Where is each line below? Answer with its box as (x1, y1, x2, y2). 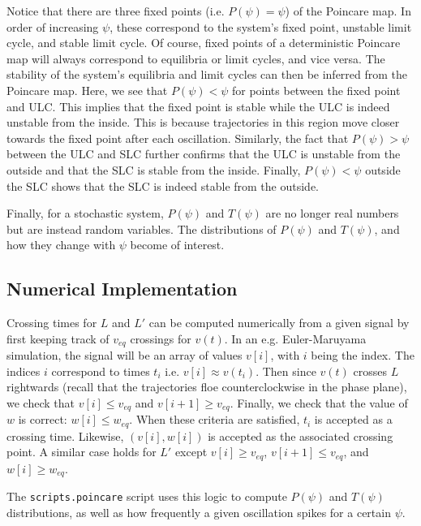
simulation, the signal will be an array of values (6, 347, 243, 364)
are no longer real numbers (265, 205, 399, 222)
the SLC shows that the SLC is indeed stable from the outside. (6, 177, 320, 194)
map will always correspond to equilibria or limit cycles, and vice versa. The (6, 50, 385, 67)
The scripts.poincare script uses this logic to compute (6, 488, 287, 505)
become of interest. (130, 236, 225, 253)
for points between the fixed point (231, 81, 401, 98)
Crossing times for (6, 314, 97, 331)
